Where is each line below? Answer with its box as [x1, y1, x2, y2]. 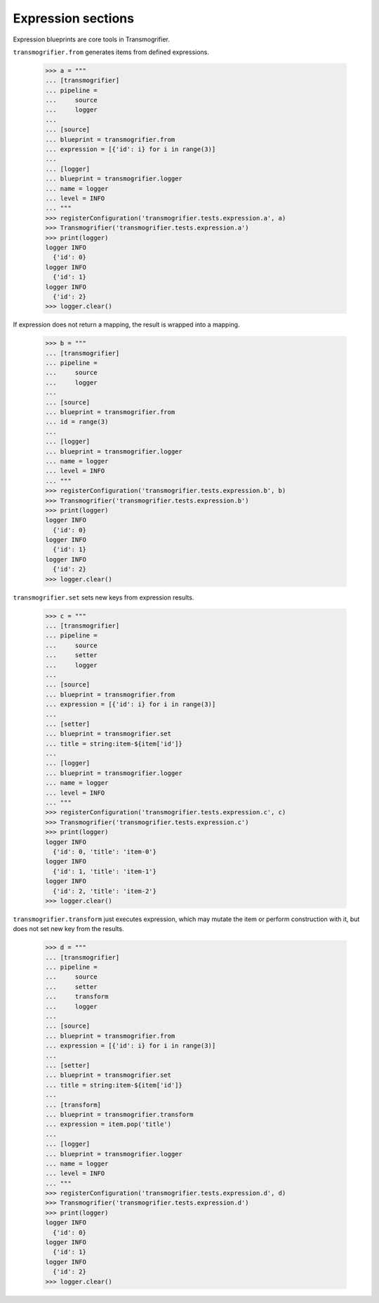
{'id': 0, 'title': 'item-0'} [53, 847, 157, 856]
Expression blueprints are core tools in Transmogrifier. [13, 35, 170, 44]
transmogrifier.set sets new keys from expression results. [13, 593, 194, 602]
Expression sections [13, 11, 135, 26]
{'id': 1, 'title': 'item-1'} [53, 867, 157, 875]
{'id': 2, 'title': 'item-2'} [53, 887, 157, 895]
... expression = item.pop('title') [45, 1120, 172, 1128]
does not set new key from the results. [13, 925, 124, 933]
